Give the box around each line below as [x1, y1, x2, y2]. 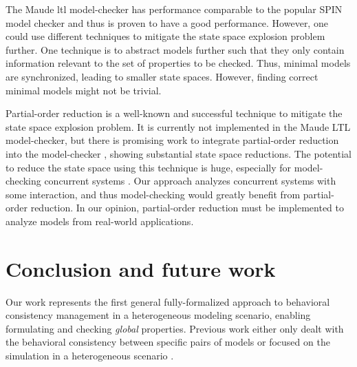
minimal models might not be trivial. [6, 83, 162, 97]
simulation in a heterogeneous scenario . [6, 348, 174, 362]
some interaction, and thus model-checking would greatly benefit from [6, 187, 301, 201]
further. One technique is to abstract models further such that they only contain [6, 42, 345, 56]
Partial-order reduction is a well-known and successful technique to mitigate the [6, 106, 343, 120]
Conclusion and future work [6, 254, 276, 282]
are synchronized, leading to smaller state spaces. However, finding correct [6, 69, 318, 83]
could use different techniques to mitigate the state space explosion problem [6, 29, 325, 43]
